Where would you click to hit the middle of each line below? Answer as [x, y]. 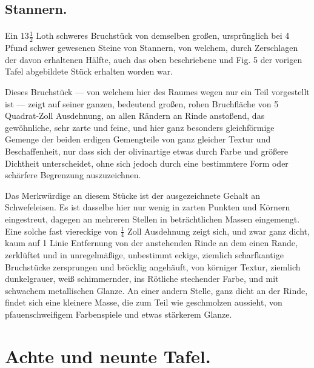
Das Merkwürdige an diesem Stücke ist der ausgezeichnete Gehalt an [133, 195]
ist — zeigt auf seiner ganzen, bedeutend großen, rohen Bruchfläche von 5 [142, 103]
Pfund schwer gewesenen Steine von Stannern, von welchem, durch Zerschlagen [152, 48]
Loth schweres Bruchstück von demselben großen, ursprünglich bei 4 [163, 35]
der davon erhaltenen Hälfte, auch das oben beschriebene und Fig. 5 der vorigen [154, 59]
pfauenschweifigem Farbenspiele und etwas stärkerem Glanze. [119, 314]
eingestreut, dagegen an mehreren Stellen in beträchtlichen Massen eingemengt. [152, 219]
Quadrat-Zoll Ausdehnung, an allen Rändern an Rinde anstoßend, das [135, 115]
